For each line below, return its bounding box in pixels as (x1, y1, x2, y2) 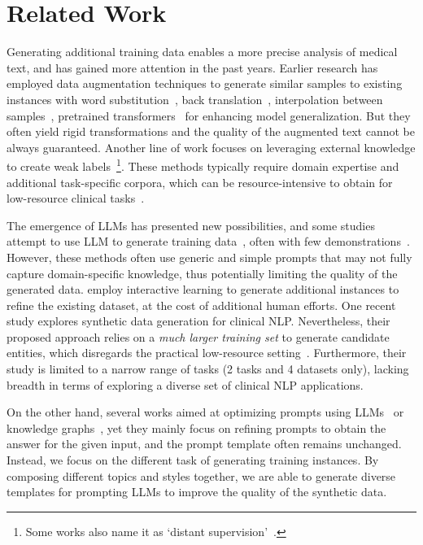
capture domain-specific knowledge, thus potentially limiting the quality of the (7, 264, 398, 281)
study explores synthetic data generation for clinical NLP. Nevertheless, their (7, 312, 390, 329)
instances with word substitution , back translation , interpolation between (7, 90, 383, 107)
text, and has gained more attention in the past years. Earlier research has (7, 59, 378, 76)
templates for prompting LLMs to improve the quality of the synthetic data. (7, 483, 387, 500)
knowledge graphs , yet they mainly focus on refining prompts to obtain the (7, 419, 386, 436)
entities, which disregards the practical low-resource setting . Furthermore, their (7, 344, 407, 361)
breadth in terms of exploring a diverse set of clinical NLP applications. (7, 376, 364, 393)
